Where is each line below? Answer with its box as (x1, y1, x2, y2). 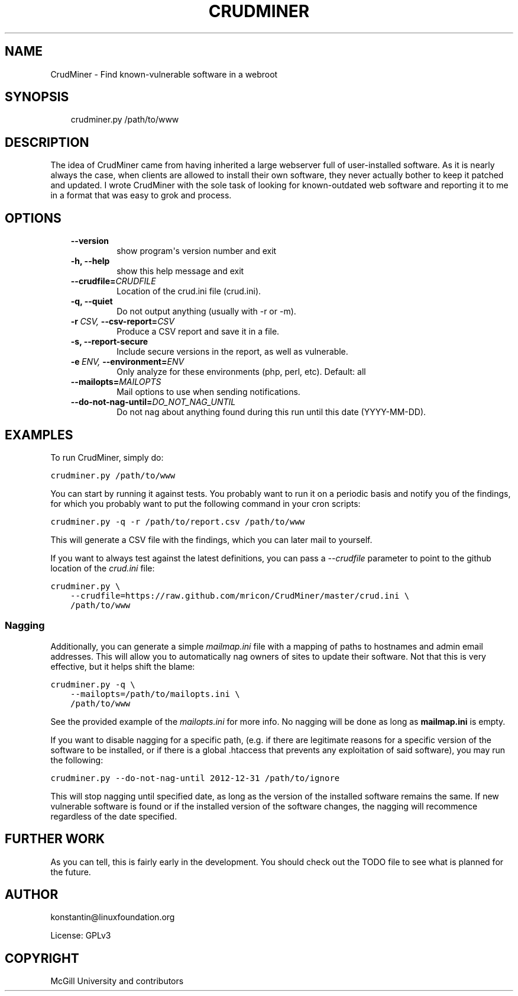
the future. (50, 866, 91, 877)
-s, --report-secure (70, 336, 148, 347)
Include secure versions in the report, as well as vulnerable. (116, 346, 348, 357)
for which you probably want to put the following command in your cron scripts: (50, 498, 361, 509)
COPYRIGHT (5, 950, 79, 966)
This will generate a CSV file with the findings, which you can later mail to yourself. (50, 534, 373, 545)
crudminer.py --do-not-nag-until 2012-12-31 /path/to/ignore (50, 773, 340, 783)
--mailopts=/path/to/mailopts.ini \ (70, 689, 240, 699)
